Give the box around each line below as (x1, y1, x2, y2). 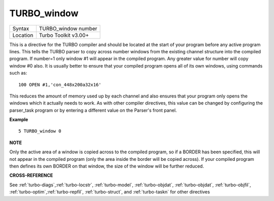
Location (12, 31, 33, 39)
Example (9, 117, 28, 123)
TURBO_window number (39, 25, 97, 32)
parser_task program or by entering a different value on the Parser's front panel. (9, 107, 177, 113)
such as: (9, 70, 27, 76)
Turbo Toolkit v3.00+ (39, 31, 89, 39)
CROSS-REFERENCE (9, 173, 53, 179)
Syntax (12, 25, 29, 32)
